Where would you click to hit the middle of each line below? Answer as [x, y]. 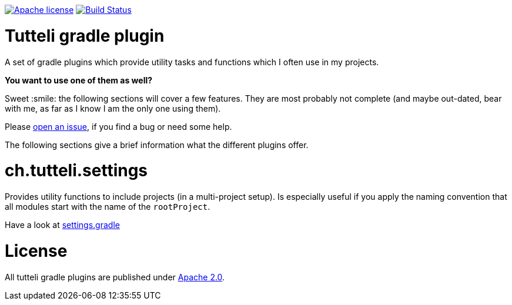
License [36, 251]
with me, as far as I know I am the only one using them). [113, 108]
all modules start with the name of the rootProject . [108, 207]
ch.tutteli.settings [76, 171]
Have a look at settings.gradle [62, 225]
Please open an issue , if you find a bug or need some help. [118, 126]
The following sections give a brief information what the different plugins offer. [157, 145]
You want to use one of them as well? [79, 80]
